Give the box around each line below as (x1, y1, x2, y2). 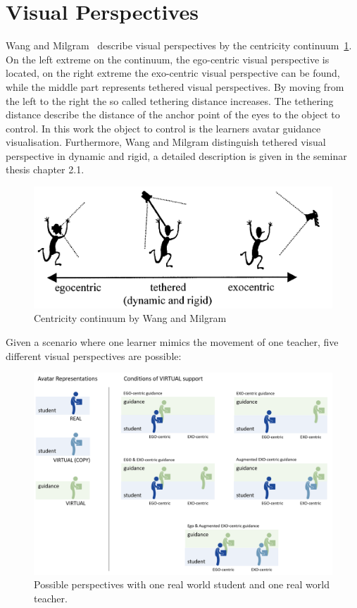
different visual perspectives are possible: (6, 348, 182, 363)
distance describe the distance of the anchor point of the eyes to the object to (6, 107, 340, 122)
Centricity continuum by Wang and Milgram (34, 311, 227, 325)
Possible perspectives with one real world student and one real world (34, 577, 330, 592)
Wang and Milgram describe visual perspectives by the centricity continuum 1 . (6, 38, 352, 53)
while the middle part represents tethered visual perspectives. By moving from (6, 79, 344, 94)
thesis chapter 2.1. (6, 162, 84, 177)
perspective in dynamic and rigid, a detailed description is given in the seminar (6, 148, 347, 163)
